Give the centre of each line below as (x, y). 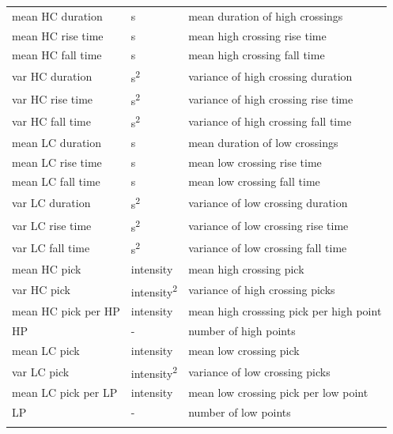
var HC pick (41, 290)
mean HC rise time (58, 35)
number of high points (242, 330)
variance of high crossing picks (262, 290)
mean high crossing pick (246, 268)
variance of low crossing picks (259, 371)
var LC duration (51, 203)
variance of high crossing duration (270, 76)
